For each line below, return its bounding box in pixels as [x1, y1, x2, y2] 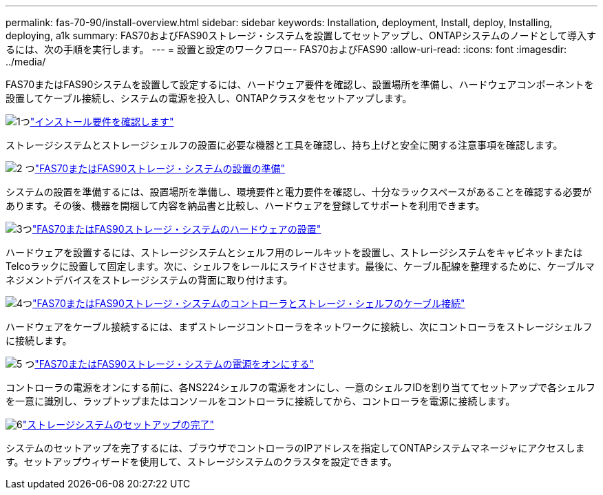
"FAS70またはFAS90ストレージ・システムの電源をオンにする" [34, 358, 315, 370]
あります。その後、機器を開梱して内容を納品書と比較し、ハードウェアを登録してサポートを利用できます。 [6, 200, 485, 211]
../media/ [6, 56, 46, 67]
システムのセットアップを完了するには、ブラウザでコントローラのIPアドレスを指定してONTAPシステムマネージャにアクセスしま [6, 442, 585, 454]
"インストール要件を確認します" [30, 116, 174, 127]
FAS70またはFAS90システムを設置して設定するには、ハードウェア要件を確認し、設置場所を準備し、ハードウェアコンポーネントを [6, 78, 594, 90]
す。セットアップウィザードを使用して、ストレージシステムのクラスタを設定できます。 [6, 456, 398, 467]
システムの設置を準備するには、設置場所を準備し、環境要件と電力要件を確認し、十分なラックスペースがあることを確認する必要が [6, 186, 592, 198]
